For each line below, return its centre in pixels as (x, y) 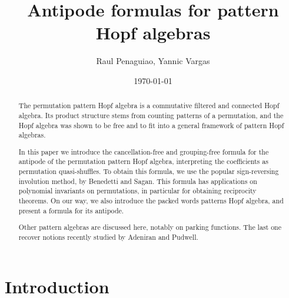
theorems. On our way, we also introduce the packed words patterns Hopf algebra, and (151, 201)
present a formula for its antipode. (71, 210)
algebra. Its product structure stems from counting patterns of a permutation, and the (151, 115)
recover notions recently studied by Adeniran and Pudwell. (108, 237)
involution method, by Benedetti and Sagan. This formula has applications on (138, 181)
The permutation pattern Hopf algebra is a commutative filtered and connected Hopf (149, 106)
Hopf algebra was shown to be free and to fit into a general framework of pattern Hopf (151, 125)
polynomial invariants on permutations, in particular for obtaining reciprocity (137, 191)
